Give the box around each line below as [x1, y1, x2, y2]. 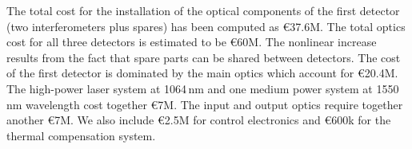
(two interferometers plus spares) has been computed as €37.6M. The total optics [6, 18, 406, 34]
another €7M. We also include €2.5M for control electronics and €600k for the [6, 112, 391, 128]
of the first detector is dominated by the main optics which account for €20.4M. [6, 65, 398, 81]
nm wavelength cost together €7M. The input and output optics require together [6, 96, 403, 112]
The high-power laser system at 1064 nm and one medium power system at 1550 [6, 80, 399, 96]
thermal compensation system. [6, 127, 156, 143]
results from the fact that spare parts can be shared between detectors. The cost [6, 49, 401, 65]
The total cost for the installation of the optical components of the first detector [6, 2, 400, 18]
